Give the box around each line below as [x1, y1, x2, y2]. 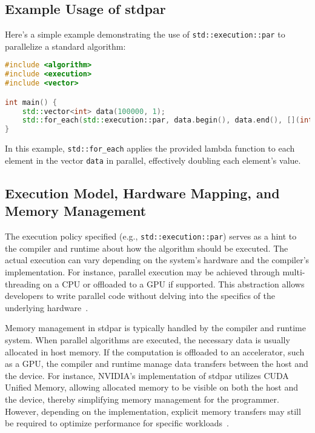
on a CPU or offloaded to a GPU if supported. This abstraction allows [43, 277, 305, 290]
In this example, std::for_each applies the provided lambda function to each [5, 142, 295, 155]
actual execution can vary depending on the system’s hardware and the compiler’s [5, 253, 310, 266]
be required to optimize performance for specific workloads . [5, 417, 229, 429]
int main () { [5, 98, 57, 107]
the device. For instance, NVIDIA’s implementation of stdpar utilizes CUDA [5, 369, 289, 381]
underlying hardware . [5, 301, 88, 314]
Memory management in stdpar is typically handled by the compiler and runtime [5, 321, 306, 334]
